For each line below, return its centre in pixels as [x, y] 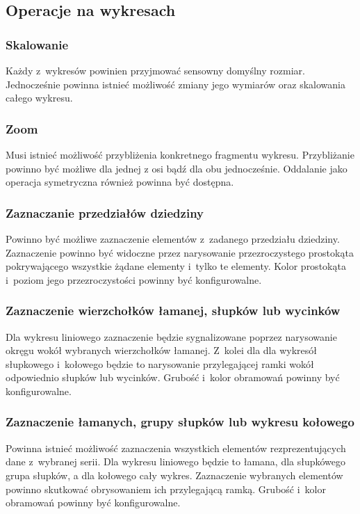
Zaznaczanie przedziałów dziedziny [105, 212]
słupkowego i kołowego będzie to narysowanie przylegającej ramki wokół [160, 363]
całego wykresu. [39, 98]
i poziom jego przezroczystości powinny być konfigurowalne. [134, 279]
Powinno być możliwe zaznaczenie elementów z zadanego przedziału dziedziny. [173, 239]
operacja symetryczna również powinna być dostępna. [120, 182]
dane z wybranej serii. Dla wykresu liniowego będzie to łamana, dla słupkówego [176, 461]
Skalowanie [37, 44]
